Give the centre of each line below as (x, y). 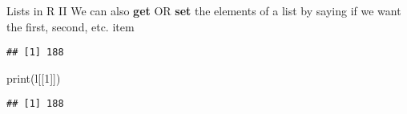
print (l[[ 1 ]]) (34, 77)
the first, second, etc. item (71, 26)
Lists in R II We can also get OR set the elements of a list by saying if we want (204, 10)
